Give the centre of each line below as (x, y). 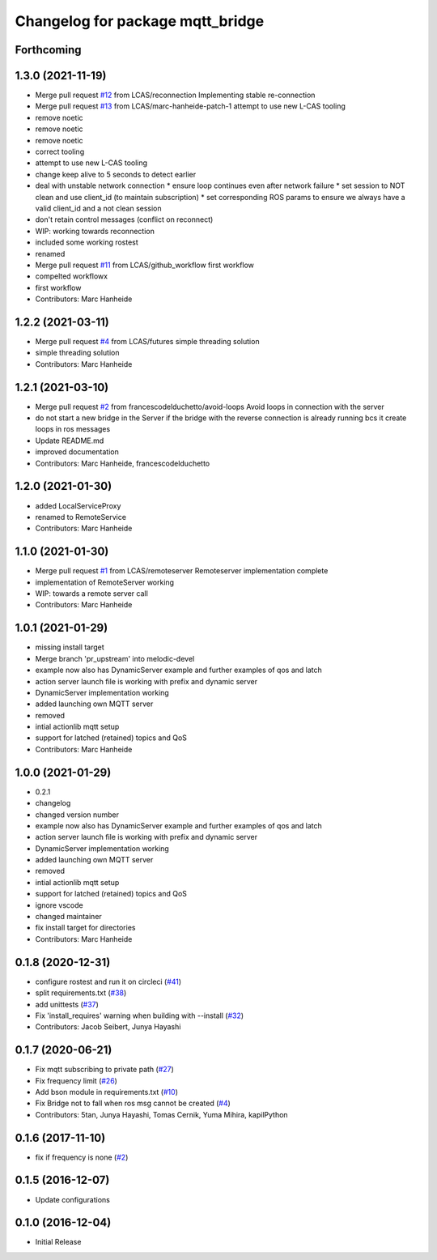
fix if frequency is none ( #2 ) (82, 1157)
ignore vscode (59, 905)
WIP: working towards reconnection (95, 231)
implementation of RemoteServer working (104, 582)
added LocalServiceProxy (78, 505)
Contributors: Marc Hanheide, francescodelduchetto (123, 463)
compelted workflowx (72, 276)
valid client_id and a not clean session (98, 208)
